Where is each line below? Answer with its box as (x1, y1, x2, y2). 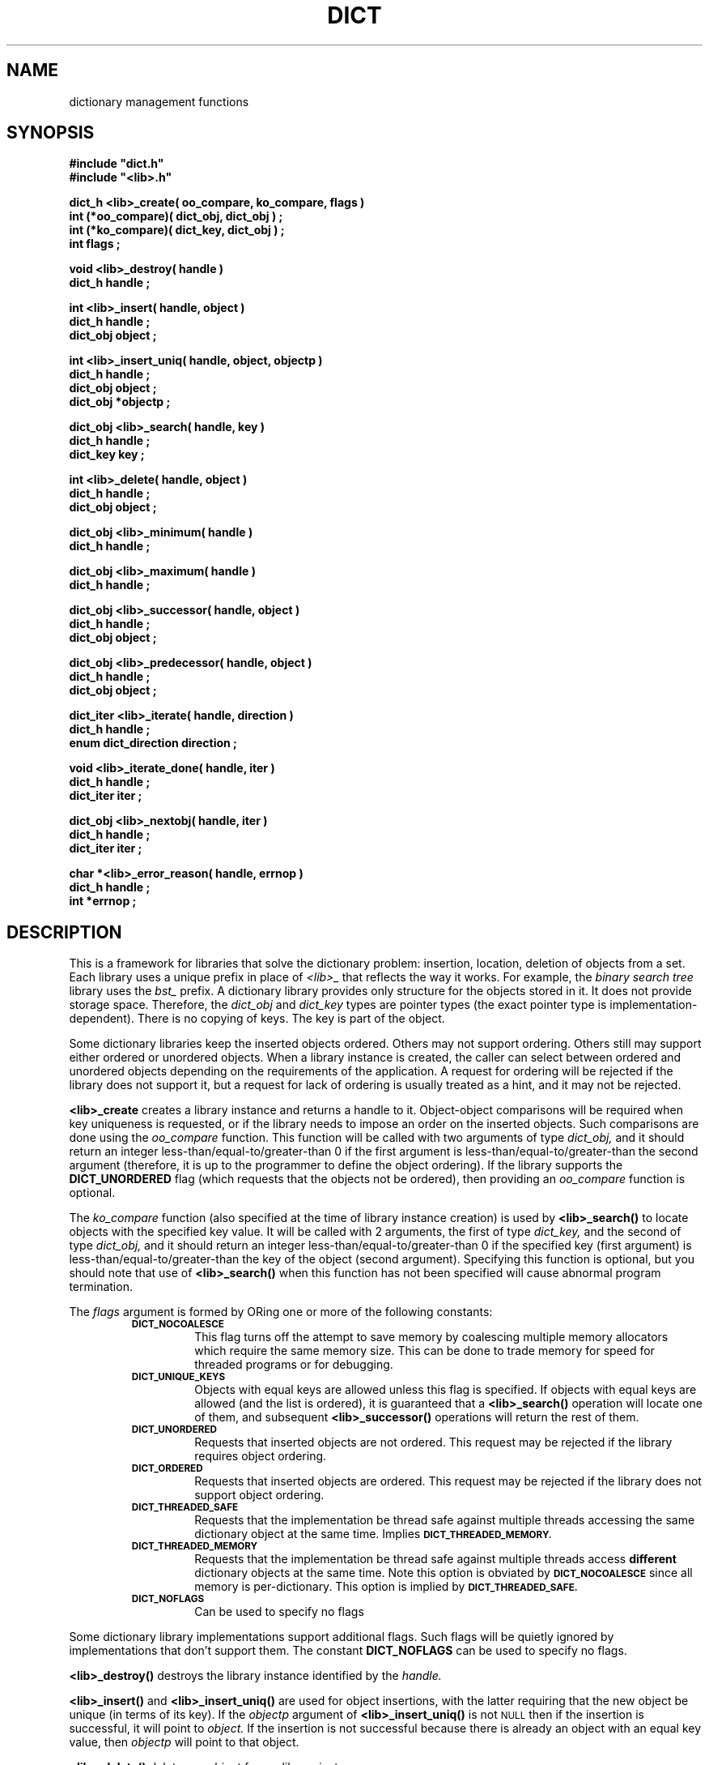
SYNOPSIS (6, 122, 95, 143)
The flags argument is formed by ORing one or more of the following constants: (69, 1305, 493, 1319)
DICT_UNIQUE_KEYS (131, 1371, 226, 1383)
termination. (69, 1280, 133, 1294)
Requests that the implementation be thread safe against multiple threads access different (194, 1552, 677, 1566)
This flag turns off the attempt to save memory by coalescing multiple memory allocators (194, 1330, 669, 1344)
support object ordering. (194, 1488, 325, 1502)
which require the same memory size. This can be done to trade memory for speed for (194, 1344, 655, 1358)
